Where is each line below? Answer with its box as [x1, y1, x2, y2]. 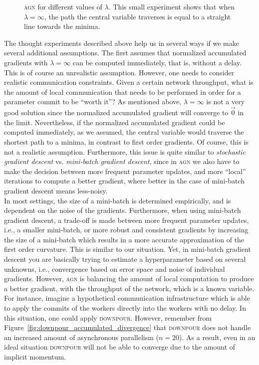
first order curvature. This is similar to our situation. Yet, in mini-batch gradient [4, 244, 252, 254]
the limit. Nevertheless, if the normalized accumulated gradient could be [4, 117, 225, 127]
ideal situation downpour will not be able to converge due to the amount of [4, 342, 236, 352]
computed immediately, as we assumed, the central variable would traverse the [4, 127, 244, 137]
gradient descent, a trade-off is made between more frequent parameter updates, [4, 214, 249, 225]
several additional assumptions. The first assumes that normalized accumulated [4, 47, 247, 58]
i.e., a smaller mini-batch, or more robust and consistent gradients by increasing [4, 224, 249, 235]
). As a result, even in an [179, 332, 256, 342]
